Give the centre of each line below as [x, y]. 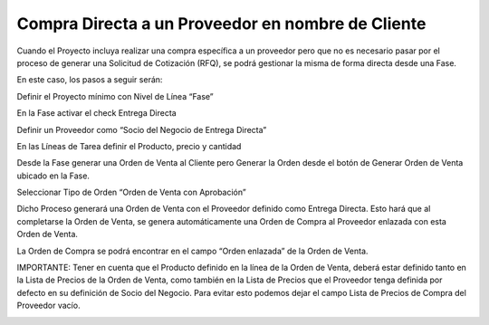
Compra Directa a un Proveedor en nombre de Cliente [221, 24]
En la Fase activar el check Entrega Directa [96, 113]
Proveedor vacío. [48, 306]
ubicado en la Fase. [53, 176]
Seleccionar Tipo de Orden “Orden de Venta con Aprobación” [131, 192]
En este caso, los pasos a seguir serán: [90, 80]
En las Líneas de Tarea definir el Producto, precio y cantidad [129, 146]
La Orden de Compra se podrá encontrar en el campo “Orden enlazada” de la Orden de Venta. [192, 251]
